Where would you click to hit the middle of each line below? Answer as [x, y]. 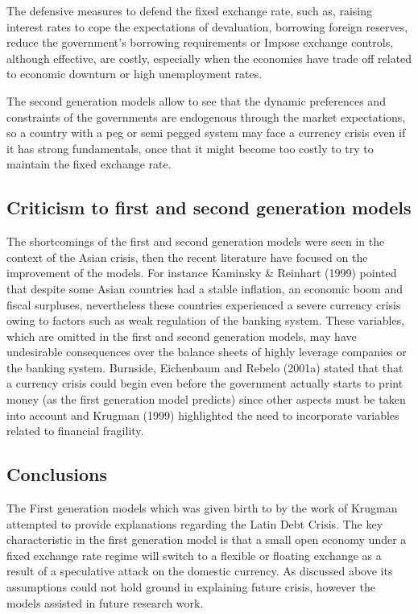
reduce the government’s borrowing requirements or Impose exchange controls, [200, 42]
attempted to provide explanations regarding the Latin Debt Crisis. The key [195, 523]
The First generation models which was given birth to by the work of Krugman [202, 508]
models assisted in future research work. [105, 602]
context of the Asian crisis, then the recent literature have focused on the [187, 257]
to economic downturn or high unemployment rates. [135, 74]
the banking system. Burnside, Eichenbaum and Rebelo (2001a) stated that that [205, 367]
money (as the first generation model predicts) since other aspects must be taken [206, 399]
